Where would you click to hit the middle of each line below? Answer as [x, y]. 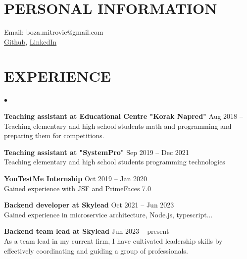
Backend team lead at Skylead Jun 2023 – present [87, 231]
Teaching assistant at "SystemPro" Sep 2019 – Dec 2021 [97, 152]
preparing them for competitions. [54, 135]
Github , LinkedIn [30, 41]
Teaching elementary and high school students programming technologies [115, 162]
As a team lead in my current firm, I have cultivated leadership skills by [113, 240]
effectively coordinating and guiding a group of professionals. [96, 250]
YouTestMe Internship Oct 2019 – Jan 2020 [76, 178]
